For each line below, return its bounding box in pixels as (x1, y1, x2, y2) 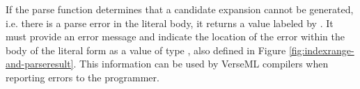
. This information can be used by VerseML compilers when (73, 56, 329, 71)
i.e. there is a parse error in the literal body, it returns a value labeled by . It (6, 15, 334, 30)
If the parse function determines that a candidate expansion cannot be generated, (6, 2, 354, 16)
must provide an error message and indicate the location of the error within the (6, 29, 345, 44)
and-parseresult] (6, 56, 74, 71)
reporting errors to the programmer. (6, 70, 159, 84)
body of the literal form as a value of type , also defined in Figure (6, 42, 286, 57)
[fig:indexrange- (288, 42, 354, 57)
